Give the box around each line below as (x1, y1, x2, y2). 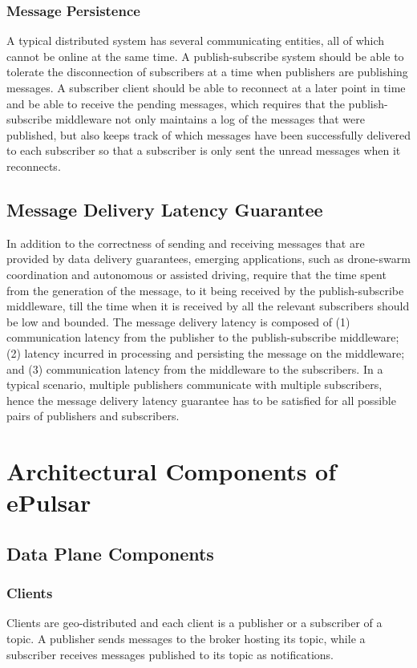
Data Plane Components (6, 540, 214, 565)
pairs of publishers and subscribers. (6, 407, 180, 424)
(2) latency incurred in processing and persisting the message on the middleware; (6, 344, 405, 361)
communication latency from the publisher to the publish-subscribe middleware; (6, 329, 399, 346)
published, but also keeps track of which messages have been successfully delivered (6, 126, 411, 143)
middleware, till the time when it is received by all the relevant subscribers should (6, 298, 410, 314)
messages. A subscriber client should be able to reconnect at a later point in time (6, 79, 406, 95)
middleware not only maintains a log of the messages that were (55, 111, 365, 128)
